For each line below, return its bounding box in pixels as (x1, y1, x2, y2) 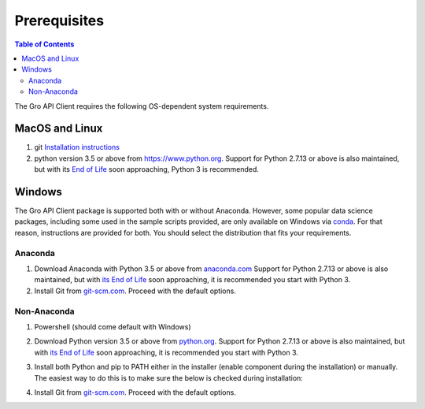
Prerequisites (14, 12, 105, 29)
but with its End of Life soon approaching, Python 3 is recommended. (34, 165, 260, 174)
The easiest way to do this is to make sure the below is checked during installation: (34, 373, 303, 382)
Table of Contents (14, 39, 75, 49)
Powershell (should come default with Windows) (34, 322, 192, 331)
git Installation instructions (34, 143, 120, 152)
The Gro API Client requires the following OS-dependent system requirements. (14, 101, 269, 110)
